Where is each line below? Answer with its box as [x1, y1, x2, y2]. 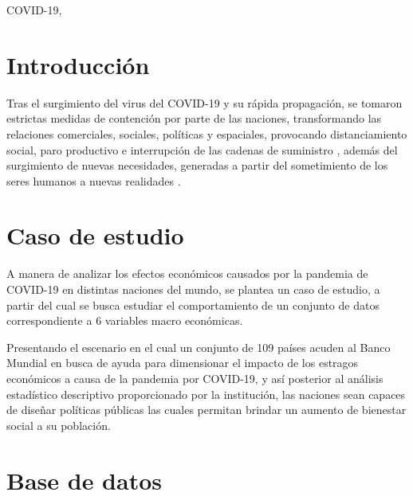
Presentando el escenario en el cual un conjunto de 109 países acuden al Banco [6, 338, 391, 355]
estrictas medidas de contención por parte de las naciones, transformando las [6, 110, 382, 127]
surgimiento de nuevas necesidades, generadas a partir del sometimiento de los [6, 157, 388, 174]
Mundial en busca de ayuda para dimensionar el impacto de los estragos [6, 354, 359, 371]
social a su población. [6, 416, 111, 433]
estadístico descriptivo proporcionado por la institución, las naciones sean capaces [6, 385, 406, 402]
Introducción [6, 48, 150, 80]
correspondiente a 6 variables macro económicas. [6, 312, 243, 329]
